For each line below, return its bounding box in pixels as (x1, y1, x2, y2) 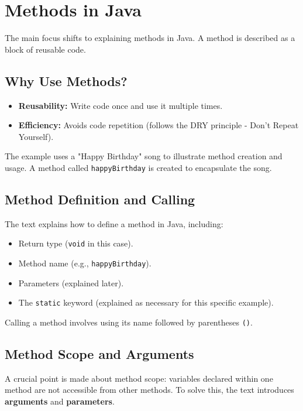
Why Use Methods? (5, 71, 128, 90)
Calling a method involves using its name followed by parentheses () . (5, 316, 253, 328)
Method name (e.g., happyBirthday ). (18, 257, 151, 269)
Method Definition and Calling (5, 190, 195, 208)
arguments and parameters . (5, 395, 115, 407)
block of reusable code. (5, 43, 86, 55)
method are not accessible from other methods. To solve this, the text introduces (5, 383, 294, 396)
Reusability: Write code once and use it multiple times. (18, 99, 223, 111)
